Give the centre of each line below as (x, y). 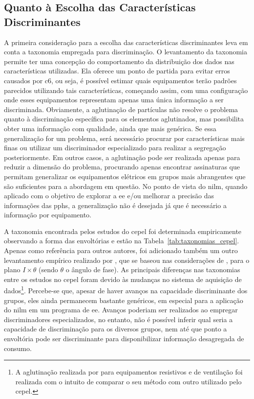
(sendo (48, 270)
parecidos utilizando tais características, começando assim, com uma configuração (126, 90)
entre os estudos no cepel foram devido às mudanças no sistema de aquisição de (123, 279)
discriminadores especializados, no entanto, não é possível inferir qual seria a (118, 319)
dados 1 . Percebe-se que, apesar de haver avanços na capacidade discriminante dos (126, 290)
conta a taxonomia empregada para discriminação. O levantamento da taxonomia (126, 52)
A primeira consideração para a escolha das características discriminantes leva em (126, 42)
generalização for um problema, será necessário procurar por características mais (124, 138)
